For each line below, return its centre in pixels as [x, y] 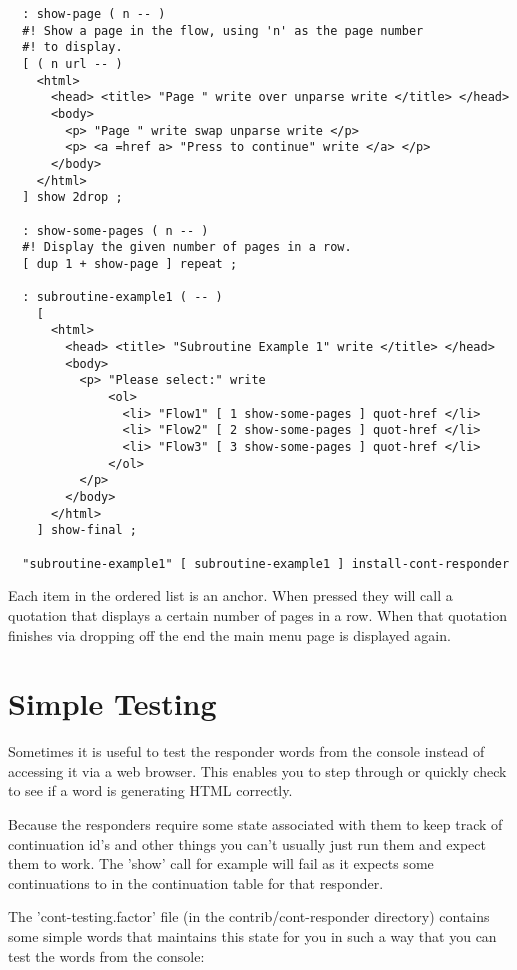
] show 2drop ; [72, 197]
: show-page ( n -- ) [94, 14]
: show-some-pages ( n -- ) [115, 230]
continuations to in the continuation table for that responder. [196, 882]
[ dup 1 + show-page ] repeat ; [130, 263]
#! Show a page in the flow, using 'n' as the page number [223, 30]
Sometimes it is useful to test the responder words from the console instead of [246, 751]
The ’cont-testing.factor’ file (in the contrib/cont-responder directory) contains [249, 916]
